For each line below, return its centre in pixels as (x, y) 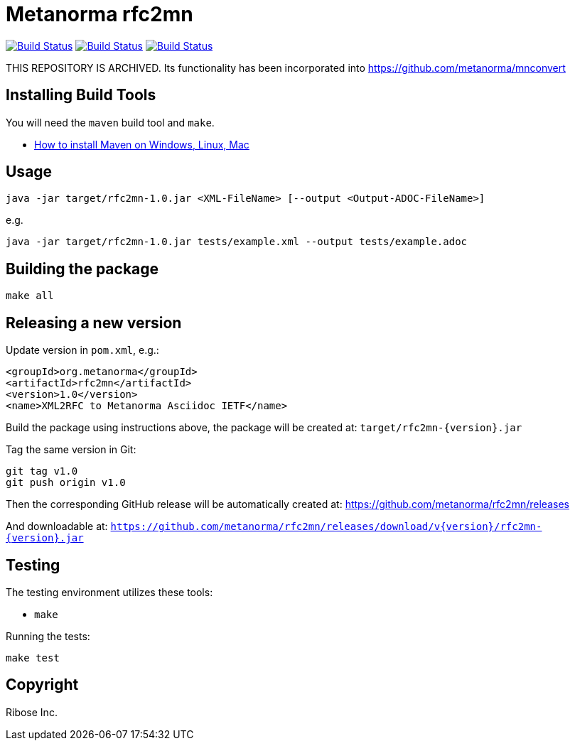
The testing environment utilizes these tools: (109, 592)
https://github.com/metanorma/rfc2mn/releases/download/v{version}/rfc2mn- (326, 527)
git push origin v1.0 (66, 483)
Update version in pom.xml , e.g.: (82, 350)
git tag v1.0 (42, 471)
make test (33, 658)
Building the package (82, 269)
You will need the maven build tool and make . (110, 122)
